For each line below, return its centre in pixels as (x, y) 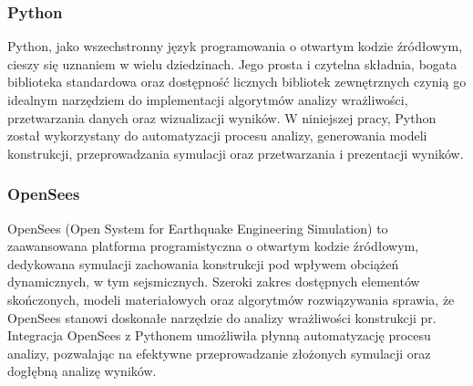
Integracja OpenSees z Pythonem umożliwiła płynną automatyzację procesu (219, 335)
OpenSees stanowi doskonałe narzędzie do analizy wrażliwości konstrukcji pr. (222, 317)
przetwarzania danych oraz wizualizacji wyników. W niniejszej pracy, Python (222, 117)
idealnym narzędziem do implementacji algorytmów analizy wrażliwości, (208, 99)
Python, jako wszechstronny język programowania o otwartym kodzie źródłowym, (235, 46)
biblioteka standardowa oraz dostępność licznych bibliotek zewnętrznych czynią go (237, 82)
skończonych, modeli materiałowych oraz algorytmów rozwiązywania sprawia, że (231, 299)
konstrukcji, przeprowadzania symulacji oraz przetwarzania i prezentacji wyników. (236, 153)
